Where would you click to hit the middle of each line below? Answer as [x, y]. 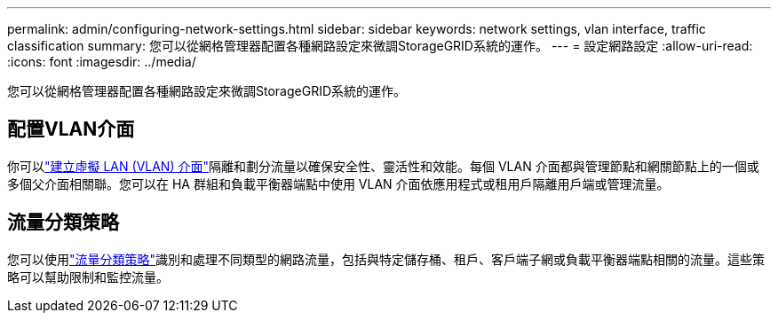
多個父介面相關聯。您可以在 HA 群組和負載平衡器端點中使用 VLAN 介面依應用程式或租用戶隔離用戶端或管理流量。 [338, 183]
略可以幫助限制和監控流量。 [88, 277]
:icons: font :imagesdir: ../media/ [102, 62]
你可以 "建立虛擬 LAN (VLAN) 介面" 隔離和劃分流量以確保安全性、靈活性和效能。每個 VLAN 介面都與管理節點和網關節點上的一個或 [383, 166]
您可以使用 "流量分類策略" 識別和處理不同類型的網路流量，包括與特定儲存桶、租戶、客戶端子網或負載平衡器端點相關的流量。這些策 [386, 259]
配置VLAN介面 [71, 129]
